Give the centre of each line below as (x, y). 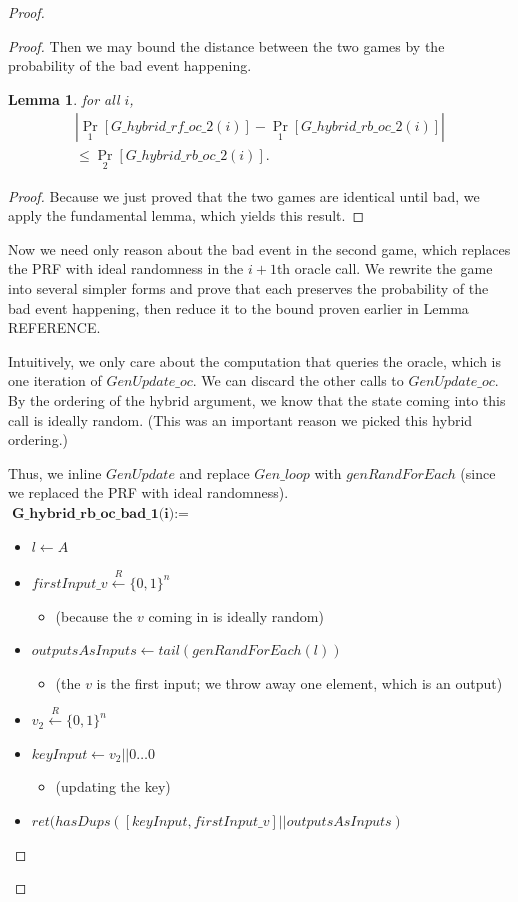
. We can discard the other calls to (298, 380)
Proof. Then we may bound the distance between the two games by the (226, 45)
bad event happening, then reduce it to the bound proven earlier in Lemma (238, 307)
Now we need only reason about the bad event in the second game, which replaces (259, 248)
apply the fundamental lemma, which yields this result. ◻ (186, 215)
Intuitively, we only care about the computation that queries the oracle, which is (254, 360)
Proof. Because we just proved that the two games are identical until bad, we (244, 195)
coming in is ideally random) (236, 615)
